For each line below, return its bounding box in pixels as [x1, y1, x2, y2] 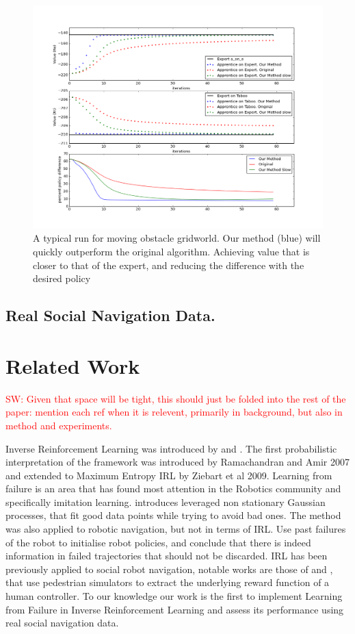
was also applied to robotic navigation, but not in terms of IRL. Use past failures [5, 522, 346, 536]
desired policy [33, 271, 91, 286]
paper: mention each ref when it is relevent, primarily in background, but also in [5, 405, 343, 419]
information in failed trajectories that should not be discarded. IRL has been [5, 548, 328, 563]
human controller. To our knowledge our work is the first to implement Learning [5, 589, 343, 603]
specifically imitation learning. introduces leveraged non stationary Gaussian [5, 494, 326, 509]
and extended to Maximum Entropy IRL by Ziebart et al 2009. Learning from [5, 468, 332, 482]
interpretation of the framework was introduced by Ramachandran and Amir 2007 [5, 455, 350, 469]
